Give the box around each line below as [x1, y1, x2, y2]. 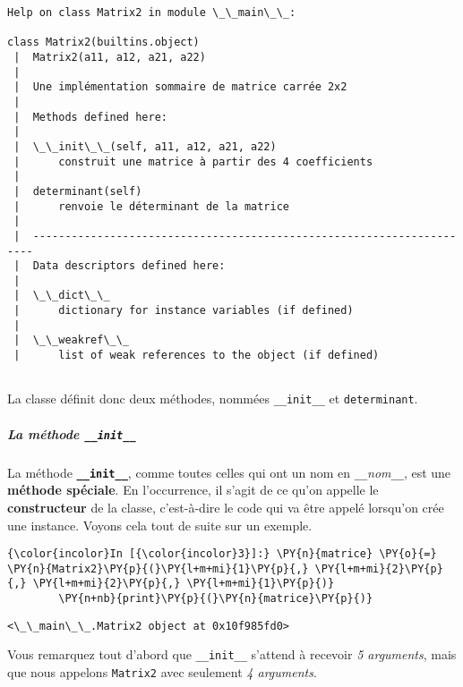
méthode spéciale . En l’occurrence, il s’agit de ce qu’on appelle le [7, 480, 379, 499]
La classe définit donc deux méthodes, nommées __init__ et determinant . [7, 389, 418, 408]
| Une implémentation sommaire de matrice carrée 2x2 [13, 81, 347, 94]
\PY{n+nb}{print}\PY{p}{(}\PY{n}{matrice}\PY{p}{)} [58, 592, 373, 606]
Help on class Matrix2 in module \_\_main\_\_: [7, 6, 296, 19]
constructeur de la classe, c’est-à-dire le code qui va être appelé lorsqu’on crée [7, 497, 444, 516]
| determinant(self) [13, 184, 142, 198]
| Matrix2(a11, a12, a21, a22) [13, 50, 206, 64]
